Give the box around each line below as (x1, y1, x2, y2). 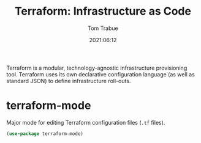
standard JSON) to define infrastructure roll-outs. (6, 77, 131, 84)
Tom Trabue (88, 24, 118, 32)
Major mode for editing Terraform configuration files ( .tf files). (6, 119, 165, 126)
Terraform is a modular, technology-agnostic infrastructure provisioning (6, 64, 188, 71)
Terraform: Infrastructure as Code (14, 4, 192, 18)
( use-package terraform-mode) (6, 130, 84, 137)
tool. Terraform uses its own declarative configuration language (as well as (6, 70, 195, 78)
